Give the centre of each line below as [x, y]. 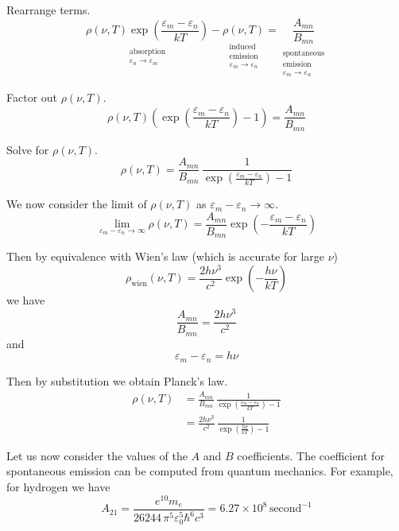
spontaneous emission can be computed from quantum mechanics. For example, [200, 471]
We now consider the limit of [77, 204]
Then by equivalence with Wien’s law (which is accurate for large [166, 256]
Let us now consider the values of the [97, 455]
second [285, 509]
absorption [147, 52]
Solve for [28, 149]
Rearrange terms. [48, 10]
